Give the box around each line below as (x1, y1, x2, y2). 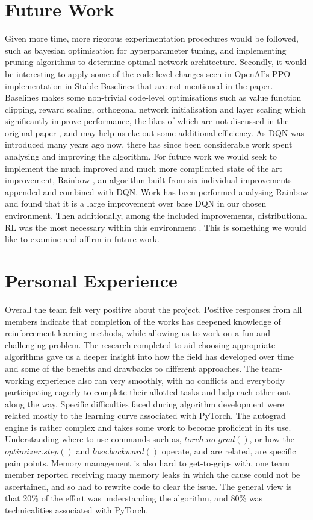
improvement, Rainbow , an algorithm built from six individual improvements (5, 174, 292, 186)
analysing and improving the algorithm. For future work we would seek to (5, 150, 277, 163)
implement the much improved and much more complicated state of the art (5, 161, 282, 174)
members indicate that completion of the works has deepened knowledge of (5, 315, 281, 327)
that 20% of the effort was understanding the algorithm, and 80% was (5, 492, 263, 504)
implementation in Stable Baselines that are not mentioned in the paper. (5, 79, 273, 92)
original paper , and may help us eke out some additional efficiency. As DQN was (5, 126, 305, 139)
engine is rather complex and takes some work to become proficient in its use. (5, 421, 291, 433)
